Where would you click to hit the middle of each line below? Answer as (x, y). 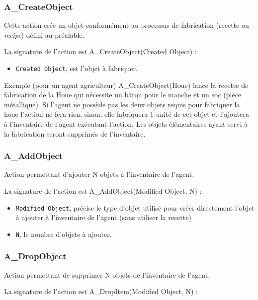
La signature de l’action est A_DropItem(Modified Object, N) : (101, 291)
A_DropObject (35, 256)
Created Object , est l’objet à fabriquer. (77, 68)
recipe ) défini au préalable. (44, 35)
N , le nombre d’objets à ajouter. (64, 234)
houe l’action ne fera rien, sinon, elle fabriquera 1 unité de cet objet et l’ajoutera (127, 114)
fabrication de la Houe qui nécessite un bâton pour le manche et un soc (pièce (123, 95)
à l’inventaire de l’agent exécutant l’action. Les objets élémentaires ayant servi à (126, 124)
